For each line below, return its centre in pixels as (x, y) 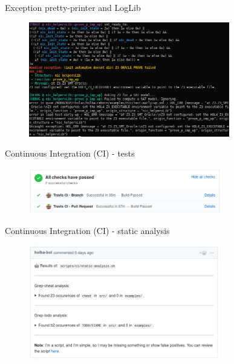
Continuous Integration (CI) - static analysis (87, 230)
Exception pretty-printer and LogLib (73, 7)
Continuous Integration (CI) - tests (70, 153)
